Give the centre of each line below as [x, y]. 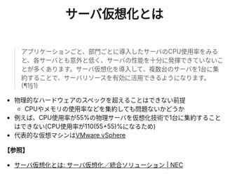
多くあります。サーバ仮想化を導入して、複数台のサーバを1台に [123, 69]
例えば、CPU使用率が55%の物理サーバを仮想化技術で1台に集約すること [117, 118]
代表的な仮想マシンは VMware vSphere [70, 135]
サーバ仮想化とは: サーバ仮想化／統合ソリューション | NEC [99, 165]
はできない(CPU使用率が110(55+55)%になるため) [85, 126]
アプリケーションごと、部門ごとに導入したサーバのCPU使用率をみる [120, 52]
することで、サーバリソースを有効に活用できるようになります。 [119, 78]
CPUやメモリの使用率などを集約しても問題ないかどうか [104, 109]
